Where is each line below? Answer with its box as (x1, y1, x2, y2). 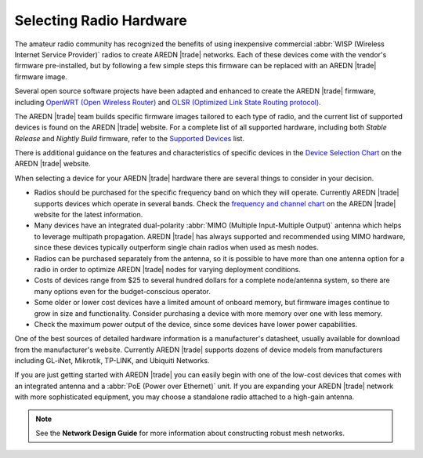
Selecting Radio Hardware (14, 12, 187, 29)
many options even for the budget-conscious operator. (34, 286, 211, 296)
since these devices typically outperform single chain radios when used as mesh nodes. (34, 243, 319, 253)
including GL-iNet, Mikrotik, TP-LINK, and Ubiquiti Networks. (14, 356, 210, 365)
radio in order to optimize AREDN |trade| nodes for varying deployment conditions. (34, 264, 301, 274)
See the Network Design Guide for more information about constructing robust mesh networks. (35, 428, 345, 438)
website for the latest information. (34, 210, 143, 220)
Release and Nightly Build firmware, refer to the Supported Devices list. (14, 133, 245, 143)
